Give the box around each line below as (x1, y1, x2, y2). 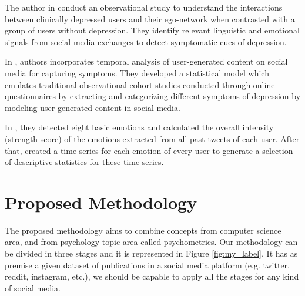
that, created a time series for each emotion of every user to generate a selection (5, 144, 293, 156)
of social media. (5, 281, 61, 294)
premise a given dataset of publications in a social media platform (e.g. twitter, (5, 258, 290, 271)
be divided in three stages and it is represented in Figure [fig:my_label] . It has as (5, 247, 298, 260)
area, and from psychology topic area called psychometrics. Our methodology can (5, 236, 298, 248)
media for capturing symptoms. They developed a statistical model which (5, 66, 269, 79)
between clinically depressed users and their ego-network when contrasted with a (5, 12, 295, 25)
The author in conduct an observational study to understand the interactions (5, 1, 283, 13)
